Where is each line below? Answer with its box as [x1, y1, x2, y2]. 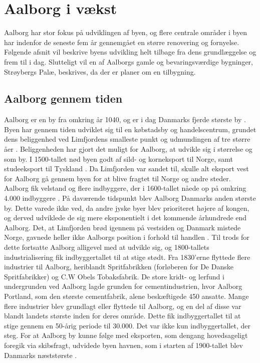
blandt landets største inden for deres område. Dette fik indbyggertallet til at [4, 310, 241, 321]
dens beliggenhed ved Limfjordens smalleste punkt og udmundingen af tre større [4, 134, 250, 144]
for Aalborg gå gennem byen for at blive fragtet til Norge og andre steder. [4, 173, 231, 183]
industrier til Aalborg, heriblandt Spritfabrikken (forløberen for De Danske [4, 261, 233, 272]
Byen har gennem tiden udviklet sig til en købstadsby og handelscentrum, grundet [4, 124, 256, 134]
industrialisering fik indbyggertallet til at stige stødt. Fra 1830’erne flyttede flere [4, 251, 250, 262]
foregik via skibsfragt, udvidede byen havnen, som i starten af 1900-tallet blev [4, 339, 243, 350]
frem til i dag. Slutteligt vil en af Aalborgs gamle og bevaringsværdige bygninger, [4, 56, 253, 67]
